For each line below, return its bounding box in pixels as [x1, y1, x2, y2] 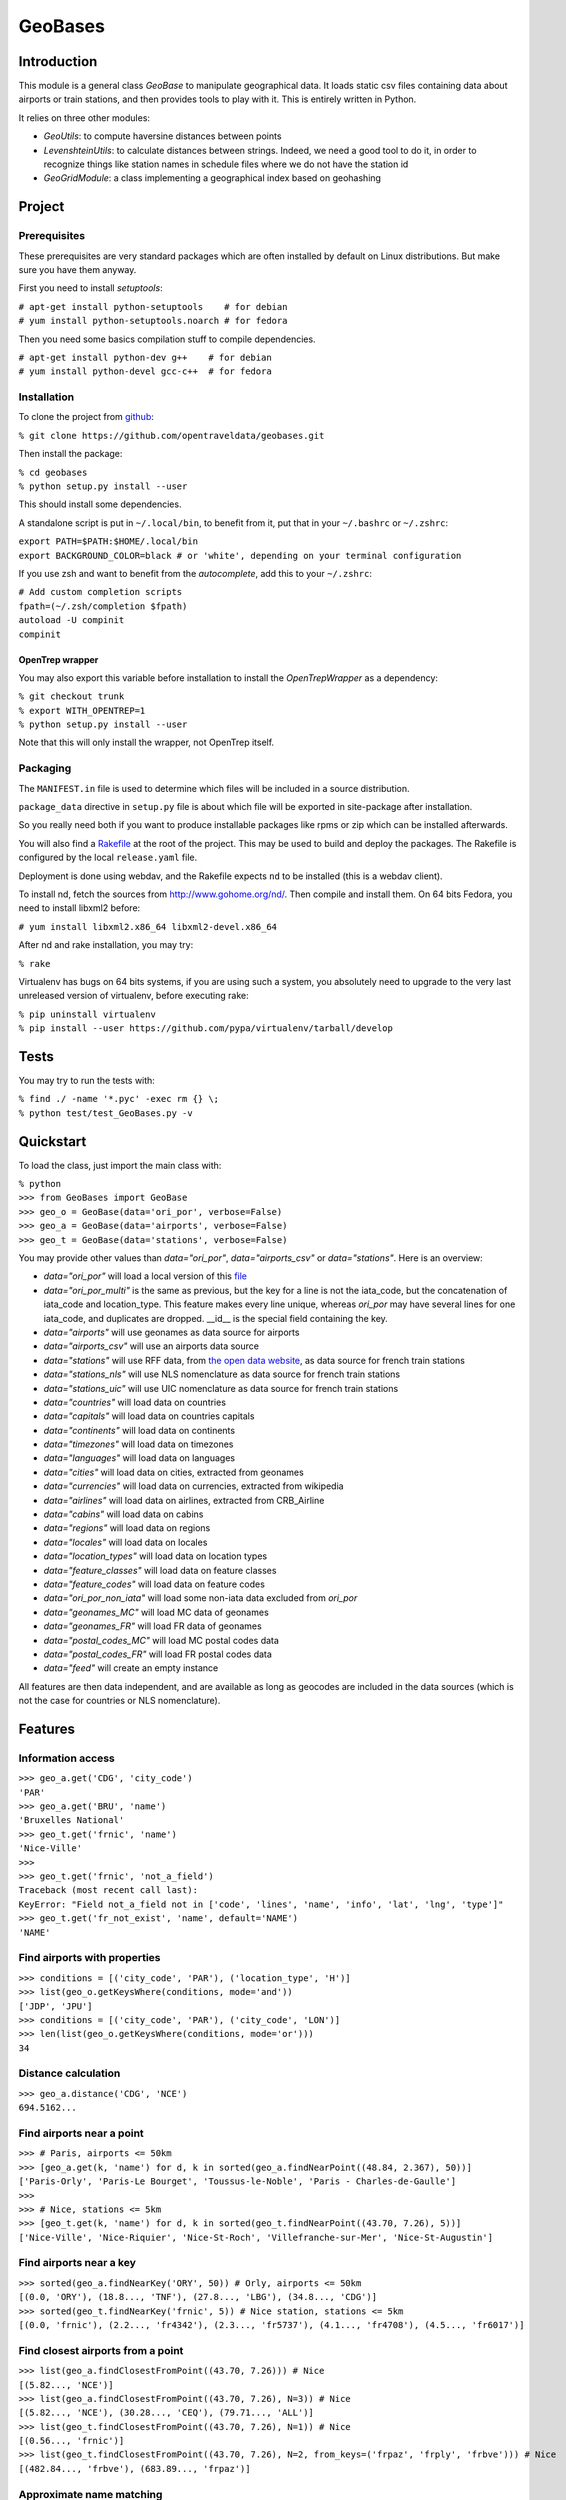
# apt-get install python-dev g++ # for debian [18, 351, 272, 363]
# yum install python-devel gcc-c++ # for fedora [18, 366, 272, 377]
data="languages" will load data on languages [43, 1452, 235, 1464]
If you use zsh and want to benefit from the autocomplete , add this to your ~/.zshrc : [18, 567, 372, 579]
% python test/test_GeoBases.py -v [18, 1107, 194, 1119]
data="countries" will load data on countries [43, 1396, 227, 1408]
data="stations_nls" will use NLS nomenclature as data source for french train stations [43, 1368, 400, 1380]
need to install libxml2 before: [18, 902, 141, 914]
